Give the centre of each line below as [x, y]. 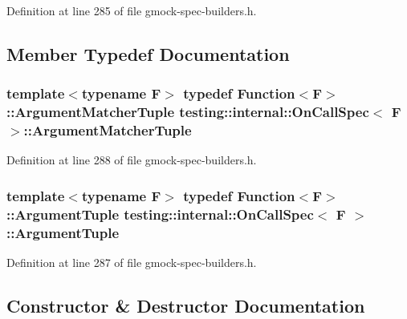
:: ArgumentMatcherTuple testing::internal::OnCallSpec [188, 112]
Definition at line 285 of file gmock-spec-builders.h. [132, 10]
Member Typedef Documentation [148, 53]
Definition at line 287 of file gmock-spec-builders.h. [132, 262]
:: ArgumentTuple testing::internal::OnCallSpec [160, 214]
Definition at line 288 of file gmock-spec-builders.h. [132, 160]
